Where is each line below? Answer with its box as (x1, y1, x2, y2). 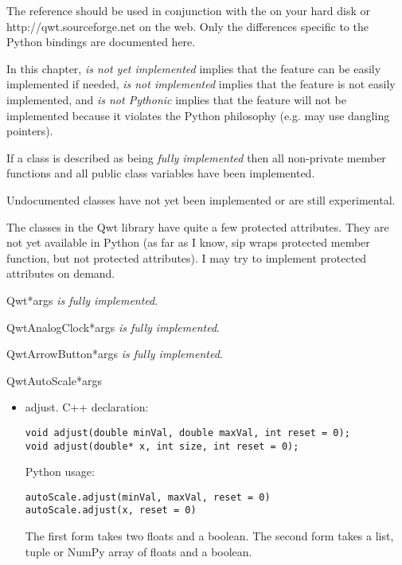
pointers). (6, 123, 53, 139)
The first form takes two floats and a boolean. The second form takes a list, (25, 528, 394, 544)
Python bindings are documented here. (6, 33, 196, 50)
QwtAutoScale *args (6, 372, 102, 388)
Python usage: (25, 463, 95, 480)
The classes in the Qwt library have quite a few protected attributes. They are (6, 218, 389, 235)
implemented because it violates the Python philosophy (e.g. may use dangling (6, 107, 390, 123)
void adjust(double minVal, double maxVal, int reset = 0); (25, 427, 350, 438)
